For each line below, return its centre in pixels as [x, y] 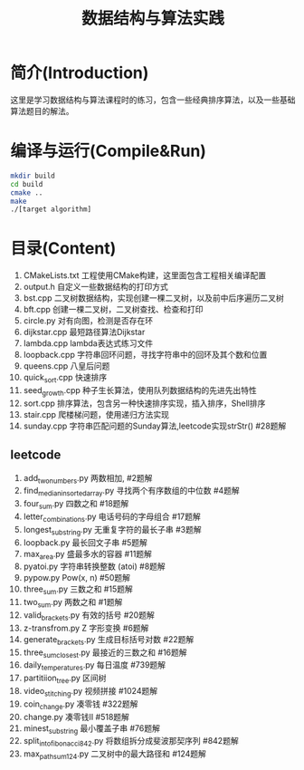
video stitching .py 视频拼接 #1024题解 [90, 692]
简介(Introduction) [80, 73]
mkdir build [33, 176]
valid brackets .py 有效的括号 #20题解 [89, 616]
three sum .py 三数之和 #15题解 [78, 590]
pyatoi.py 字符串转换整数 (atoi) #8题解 [94, 566]
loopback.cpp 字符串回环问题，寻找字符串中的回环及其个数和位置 [145, 355]
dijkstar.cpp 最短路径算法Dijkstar [84, 332]
